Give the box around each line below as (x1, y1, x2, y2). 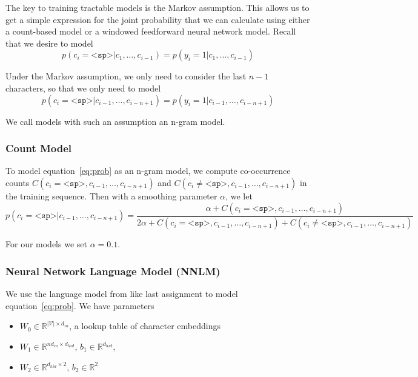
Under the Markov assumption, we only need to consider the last (5, 70, 247, 82)
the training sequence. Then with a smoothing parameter (5, 189, 217, 202)
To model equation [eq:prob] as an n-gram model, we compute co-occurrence (5, 164, 291, 177)
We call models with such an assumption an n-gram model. (5, 115, 225, 127)
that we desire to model (5, 36, 93, 49)
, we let (225, 189, 253, 202)
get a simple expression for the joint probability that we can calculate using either (5, 13, 310, 25)
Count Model (5, 141, 72, 156)
